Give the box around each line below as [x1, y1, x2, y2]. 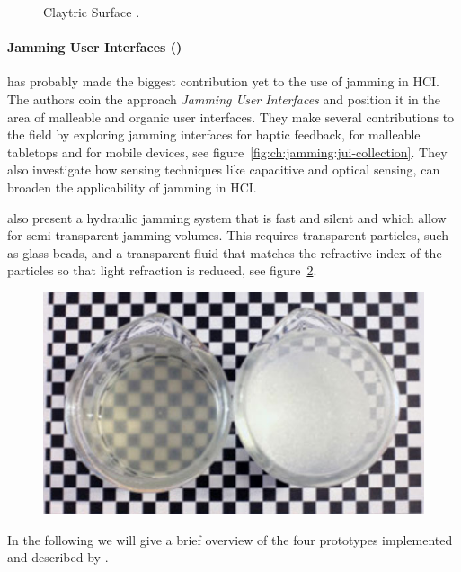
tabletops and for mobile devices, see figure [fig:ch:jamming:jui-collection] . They [7, 142, 448, 161]
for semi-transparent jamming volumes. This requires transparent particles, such [7, 226, 448, 245]
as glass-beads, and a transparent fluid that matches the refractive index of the [7, 243, 442, 262]
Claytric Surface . [43, 3, 140, 21]
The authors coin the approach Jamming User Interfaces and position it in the [7, 89, 440, 108]
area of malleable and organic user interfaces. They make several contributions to [7, 107, 455, 126]
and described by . [7, 548, 109, 567]
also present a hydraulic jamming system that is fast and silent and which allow [7, 208, 447, 227]
